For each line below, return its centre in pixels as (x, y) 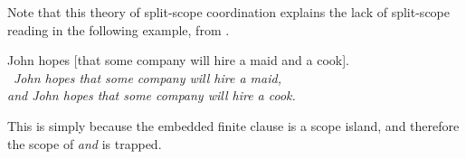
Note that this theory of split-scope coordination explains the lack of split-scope (228, 12)
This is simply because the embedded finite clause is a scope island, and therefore (233, 125)
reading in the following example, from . (119, 29)
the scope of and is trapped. (85, 143)
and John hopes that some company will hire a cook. (152, 95)
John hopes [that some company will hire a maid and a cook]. (178, 60)
